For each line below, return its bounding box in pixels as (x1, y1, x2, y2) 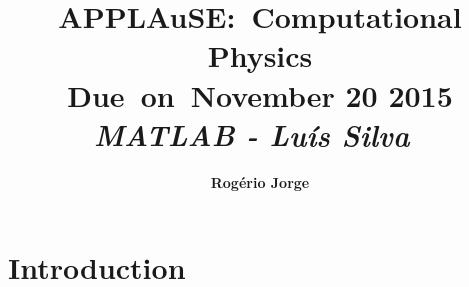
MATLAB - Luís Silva (93, 113, 410, 155)
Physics (207, 35, 313, 76)
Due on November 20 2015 (67, 74, 453, 115)
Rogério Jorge (210, 171, 310, 192)
